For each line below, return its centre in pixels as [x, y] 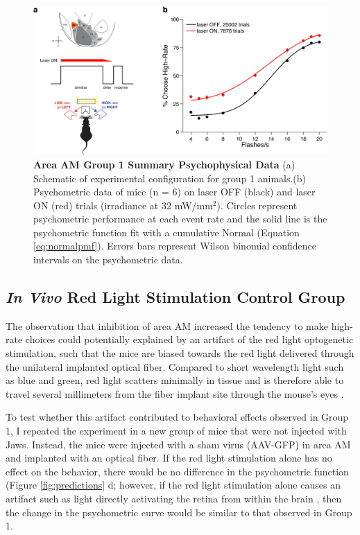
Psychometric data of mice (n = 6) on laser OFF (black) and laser [174, 192]
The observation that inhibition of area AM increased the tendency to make [167, 325]
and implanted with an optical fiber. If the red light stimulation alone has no [169, 458]
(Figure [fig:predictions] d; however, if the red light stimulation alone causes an [173, 485]
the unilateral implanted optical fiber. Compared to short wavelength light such [175, 366]
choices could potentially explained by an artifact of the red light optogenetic [189, 339]
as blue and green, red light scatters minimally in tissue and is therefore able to [175, 380]
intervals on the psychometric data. [108, 260]
